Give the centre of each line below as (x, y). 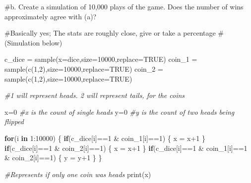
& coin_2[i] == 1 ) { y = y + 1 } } (53, 158)
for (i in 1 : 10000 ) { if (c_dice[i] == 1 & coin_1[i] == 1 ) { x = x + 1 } (105, 138)
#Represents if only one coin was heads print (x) (78, 174)
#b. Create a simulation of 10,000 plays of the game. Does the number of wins (124, 6)
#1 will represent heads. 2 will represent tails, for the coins (95, 95)
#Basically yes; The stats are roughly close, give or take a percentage (110, 33)
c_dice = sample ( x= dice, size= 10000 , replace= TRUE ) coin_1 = (101, 59)
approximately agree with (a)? (51, 16)
